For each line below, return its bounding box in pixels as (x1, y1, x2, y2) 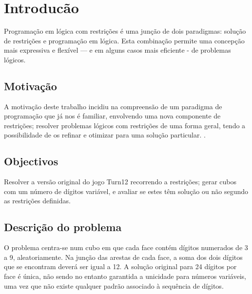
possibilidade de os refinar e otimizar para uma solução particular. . (4, 130, 206, 140)
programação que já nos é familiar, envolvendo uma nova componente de (4, 111, 221, 121)
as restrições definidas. (4, 196, 71, 206)
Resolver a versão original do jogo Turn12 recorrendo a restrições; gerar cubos (4, 176, 236, 187)
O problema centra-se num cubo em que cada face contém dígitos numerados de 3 (4, 242, 248, 253)
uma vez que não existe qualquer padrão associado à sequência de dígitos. (4, 280, 224, 291)
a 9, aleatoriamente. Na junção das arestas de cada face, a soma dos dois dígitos (4, 252, 243, 262)
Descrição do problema (4, 219, 122, 235)
